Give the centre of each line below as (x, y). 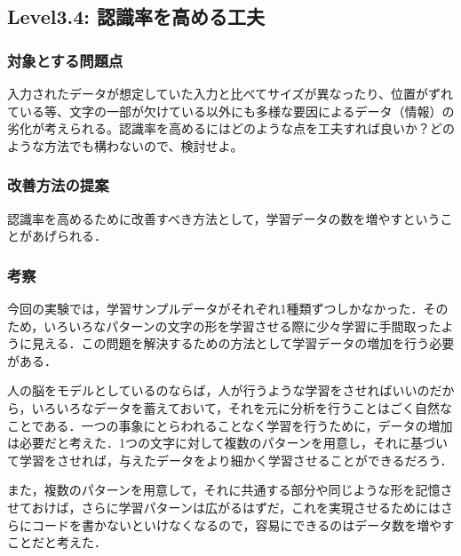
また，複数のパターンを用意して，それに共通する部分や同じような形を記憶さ (230, 490)
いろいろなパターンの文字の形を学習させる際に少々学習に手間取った (242, 326)
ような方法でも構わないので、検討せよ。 (125, 145)
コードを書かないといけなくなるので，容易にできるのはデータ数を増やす (243, 524)
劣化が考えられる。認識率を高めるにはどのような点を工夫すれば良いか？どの (231, 128)
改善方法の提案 (58, 185)
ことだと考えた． (57, 542)
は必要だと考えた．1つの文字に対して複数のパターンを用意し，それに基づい (227, 443)
